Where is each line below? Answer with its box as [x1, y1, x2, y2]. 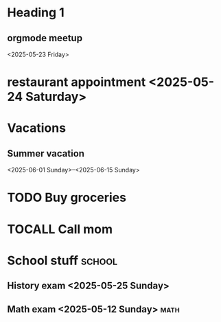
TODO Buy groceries [7, 190, 127, 205]
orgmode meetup [7, 32, 83, 44]
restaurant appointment [7, 74, 146, 90]
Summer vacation [7, 148, 84, 159]
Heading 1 [7, 5, 65, 21]
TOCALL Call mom [7, 221, 113, 237]
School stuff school [7, 253, 118, 268]
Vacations [7, 120, 67, 136]
